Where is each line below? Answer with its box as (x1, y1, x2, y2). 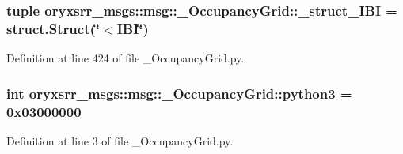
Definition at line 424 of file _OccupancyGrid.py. (6, 50, 245, 66)
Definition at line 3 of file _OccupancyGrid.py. (6, 132, 234, 148)
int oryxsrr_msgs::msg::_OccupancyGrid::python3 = (6, 83, 352, 103)
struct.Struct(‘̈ (6, 18, 101, 38)
